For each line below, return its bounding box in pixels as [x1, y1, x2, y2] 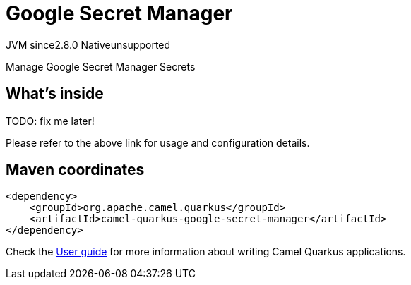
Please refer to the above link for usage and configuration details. [6, 136, 310, 149]
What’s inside [6, 85, 104, 103]
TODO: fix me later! [6, 114, 95, 127]
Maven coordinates [6, 161, 145, 179]
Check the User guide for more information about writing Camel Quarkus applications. [6, 245, 406, 258]
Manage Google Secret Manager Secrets [6, 60, 196, 73]
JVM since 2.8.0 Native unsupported [6, 38, 171, 51]
